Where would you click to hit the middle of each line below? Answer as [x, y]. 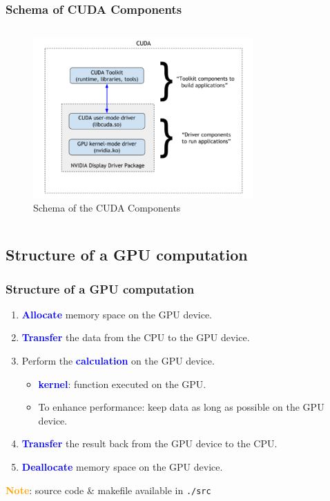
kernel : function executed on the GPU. [122, 384]
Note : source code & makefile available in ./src [108, 490]
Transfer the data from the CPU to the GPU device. [136, 337]
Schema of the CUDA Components [107, 208]
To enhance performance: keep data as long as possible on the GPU [181, 407]
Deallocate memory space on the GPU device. [122, 467]
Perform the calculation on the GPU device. [118, 361]
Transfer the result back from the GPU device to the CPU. [149, 443]
